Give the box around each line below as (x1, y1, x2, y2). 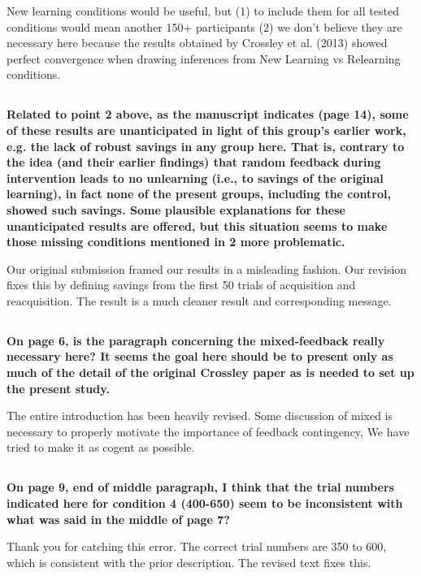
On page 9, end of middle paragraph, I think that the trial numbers (7, 479, 394, 496)
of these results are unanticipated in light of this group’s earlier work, (7, 121, 406, 138)
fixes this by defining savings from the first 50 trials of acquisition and (7, 276, 356, 293)
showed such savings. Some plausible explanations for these (7, 201, 345, 218)
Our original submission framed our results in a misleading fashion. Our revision (7, 260, 407, 277)
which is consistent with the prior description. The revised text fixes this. (7, 553, 371, 570)
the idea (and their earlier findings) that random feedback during (7, 154, 381, 171)
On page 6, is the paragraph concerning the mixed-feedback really (7, 331, 385, 349)
